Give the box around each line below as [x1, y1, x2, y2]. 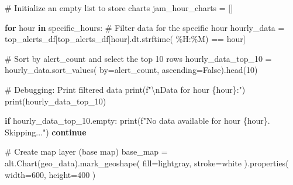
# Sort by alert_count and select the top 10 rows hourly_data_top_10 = [5, 52, 272, 64]
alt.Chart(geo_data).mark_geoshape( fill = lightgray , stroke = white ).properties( [5, 156, 289, 169]
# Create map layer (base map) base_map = [5, 145, 168, 158]
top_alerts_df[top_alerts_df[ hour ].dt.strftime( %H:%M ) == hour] [5, 33, 246, 45]
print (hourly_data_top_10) [5, 95, 106, 107]
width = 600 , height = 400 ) [5, 168, 96, 180]
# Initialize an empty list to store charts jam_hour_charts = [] [5, 2, 233, 13]
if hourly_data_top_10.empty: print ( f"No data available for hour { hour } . [5, 114, 270, 127]
